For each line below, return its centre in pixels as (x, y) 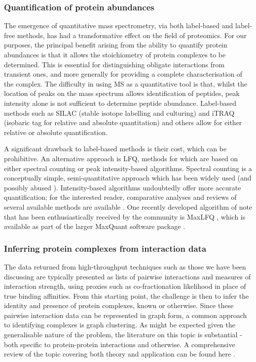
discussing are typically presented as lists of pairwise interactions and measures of (127, 276)
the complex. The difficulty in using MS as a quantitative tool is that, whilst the (126, 83)
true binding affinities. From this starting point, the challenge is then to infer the (127, 295)
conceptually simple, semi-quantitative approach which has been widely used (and (128, 178)
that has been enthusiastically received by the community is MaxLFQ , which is (125, 216)
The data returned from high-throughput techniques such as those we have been (125, 266)
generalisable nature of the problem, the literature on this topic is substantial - (123, 335)
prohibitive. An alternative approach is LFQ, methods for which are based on (121, 158)
